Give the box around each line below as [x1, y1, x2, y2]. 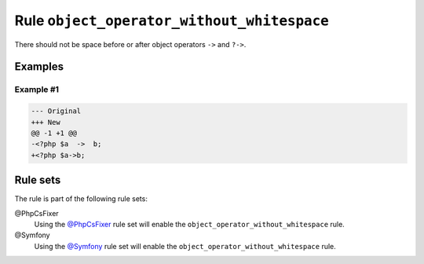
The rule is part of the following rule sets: [14, 194, 148, 203]
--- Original [31, 107, 82, 115]
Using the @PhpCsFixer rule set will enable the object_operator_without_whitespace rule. [34, 219, 345, 229]
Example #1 [14, 84, 59, 95]
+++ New [31, 118, 60, 126]
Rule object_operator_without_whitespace [14, 12, 329, 29]
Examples [14, 60, 64, 74]
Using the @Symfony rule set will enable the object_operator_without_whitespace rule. [34, 241, 337, 251]
